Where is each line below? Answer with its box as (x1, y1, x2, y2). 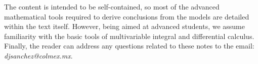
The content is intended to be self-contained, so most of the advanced (4, 1, 220, 11)
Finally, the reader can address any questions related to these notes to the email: (4, 40, 254, 51)
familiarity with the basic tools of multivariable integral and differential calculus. (4, 30, 254, 41)
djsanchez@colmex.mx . (4, 50, 73, 60)
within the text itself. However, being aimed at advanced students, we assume (4, 21, 245, 31)
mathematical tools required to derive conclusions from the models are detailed (4, 11, 249, 21)
